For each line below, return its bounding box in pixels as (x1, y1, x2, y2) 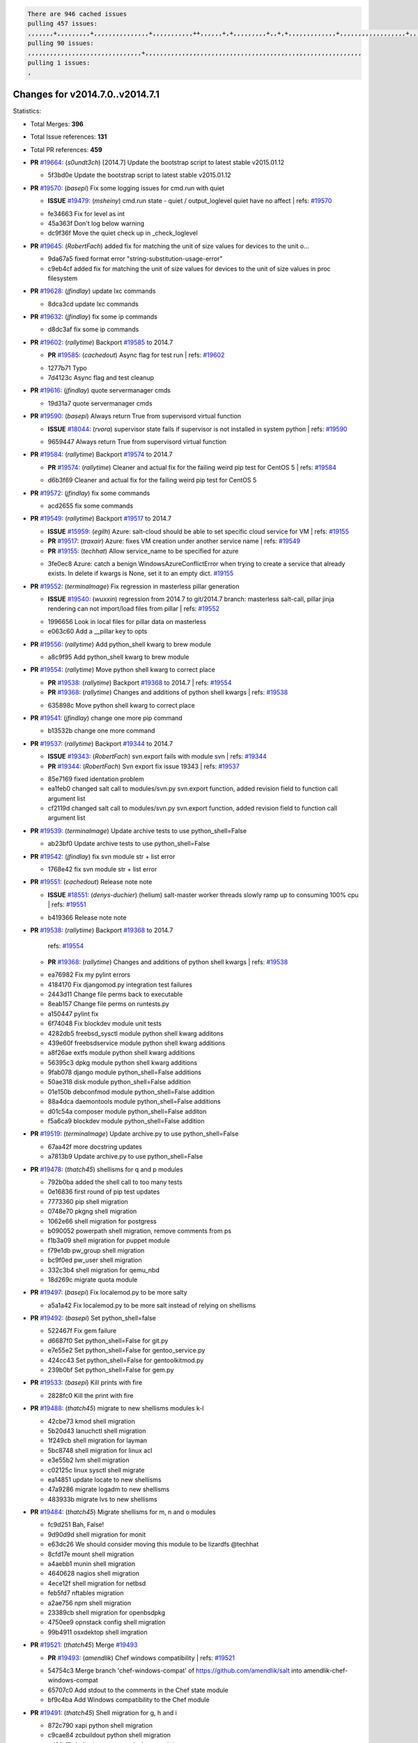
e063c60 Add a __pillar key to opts (47, 627, 148, 636)
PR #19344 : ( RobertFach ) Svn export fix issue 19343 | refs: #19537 (47, 762, 240, 770)
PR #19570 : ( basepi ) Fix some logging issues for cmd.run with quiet (30, 183, 225, 192)
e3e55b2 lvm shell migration (47, 1456, 130, 1464)
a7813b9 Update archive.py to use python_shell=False (47, 1152, 203, 1161)
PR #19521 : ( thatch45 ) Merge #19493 (30, 1641, 138, 1649)
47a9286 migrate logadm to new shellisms (47, 1485, 170, 1493)
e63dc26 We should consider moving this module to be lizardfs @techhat (47, 1540, 259, 1548)
